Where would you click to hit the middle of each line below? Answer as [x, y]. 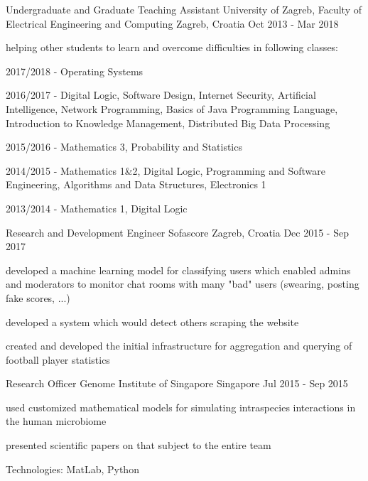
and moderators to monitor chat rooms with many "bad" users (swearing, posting [183, 284]
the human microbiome [56, 421]
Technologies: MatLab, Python [72, 469]
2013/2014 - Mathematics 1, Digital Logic [97, 208]
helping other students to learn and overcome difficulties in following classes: [172, 47]
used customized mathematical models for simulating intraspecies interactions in [181, 407]
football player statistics [58, 359]
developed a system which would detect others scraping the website [152, 321]
